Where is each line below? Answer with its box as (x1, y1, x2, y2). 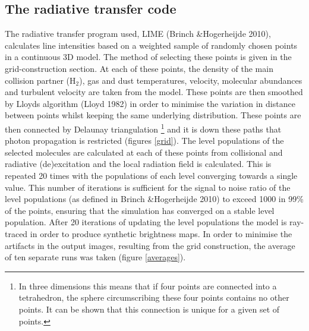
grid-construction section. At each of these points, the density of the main (5, 62, 273, 74)
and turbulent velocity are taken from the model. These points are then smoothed (5, 86, 303, 98)
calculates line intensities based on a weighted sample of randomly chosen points (5, 39, 298, 51)
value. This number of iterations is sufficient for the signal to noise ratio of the (5, 181, 291, 193)
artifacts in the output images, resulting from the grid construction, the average (5, 239, 295, 251)
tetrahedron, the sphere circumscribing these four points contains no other (18, 291, 289, 304)
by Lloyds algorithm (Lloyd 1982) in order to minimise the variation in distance (5, 97, 295, 109)
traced (5, 227, 28, 239)
